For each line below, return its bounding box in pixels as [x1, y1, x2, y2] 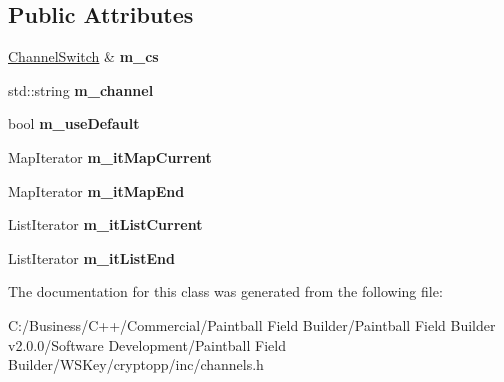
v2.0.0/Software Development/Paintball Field [8, 334, 286, 355]
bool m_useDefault [8, 113, 140, 134]
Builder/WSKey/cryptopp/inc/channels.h [8, 354, 264, 375]
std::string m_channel [8, 79, 154, 100]
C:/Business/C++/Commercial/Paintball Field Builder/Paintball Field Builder [8, 314, 496, 335]
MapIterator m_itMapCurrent [8, 146, 212, 167]
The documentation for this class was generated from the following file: [8, 281, 443, 302]
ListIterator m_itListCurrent [8, 214, 203, 235]
